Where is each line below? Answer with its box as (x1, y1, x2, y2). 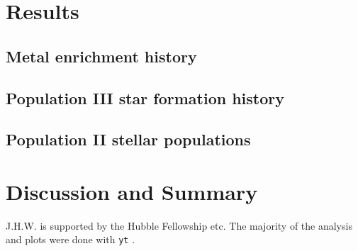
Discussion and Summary (6, 177, 258, 206)
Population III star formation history (6, 87, 285, 108)
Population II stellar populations (6, 128, 251, 150)
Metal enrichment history (6, 45, 197, 67)
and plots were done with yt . (6, 232, 135, 247)
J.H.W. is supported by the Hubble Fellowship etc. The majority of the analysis (6, 218, 352, 233)
